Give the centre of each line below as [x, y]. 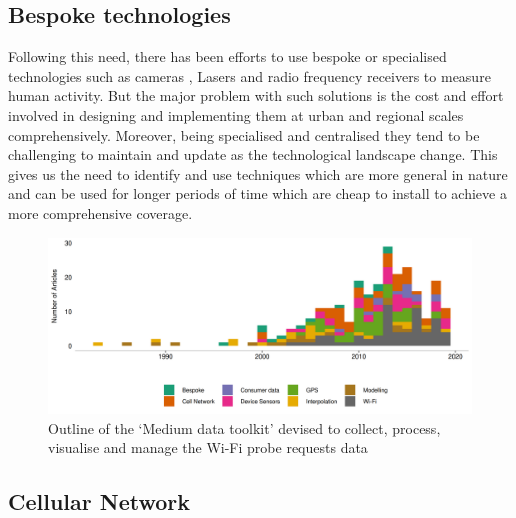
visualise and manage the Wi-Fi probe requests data [208, 447]
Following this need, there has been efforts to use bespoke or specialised [227, 56]
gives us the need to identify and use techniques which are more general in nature [258, 173]
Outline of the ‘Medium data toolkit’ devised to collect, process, [244, 427]
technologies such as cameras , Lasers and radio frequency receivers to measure [249, 75]
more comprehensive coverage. [100, 212]
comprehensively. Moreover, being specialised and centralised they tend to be [244, 134]
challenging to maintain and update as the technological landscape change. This [253, 154]
